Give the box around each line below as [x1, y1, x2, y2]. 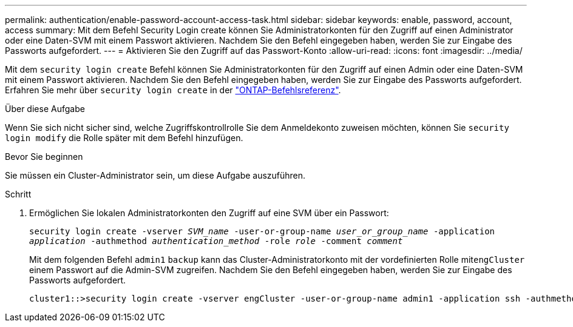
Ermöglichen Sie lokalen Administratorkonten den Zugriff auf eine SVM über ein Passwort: [29, 208, 389, 218]
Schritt [5, 189, 32, 199]
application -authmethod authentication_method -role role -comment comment [29, 236, 403, 246]
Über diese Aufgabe [5, 104, 85, 114]
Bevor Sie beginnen [5, 151, 83, 162]
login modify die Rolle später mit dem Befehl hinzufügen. [5, 133, 243, 143]
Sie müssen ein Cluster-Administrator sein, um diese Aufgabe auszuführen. [5, 170, 306, 180]
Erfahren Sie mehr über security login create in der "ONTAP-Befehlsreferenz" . [5, 85, 341, 95]
